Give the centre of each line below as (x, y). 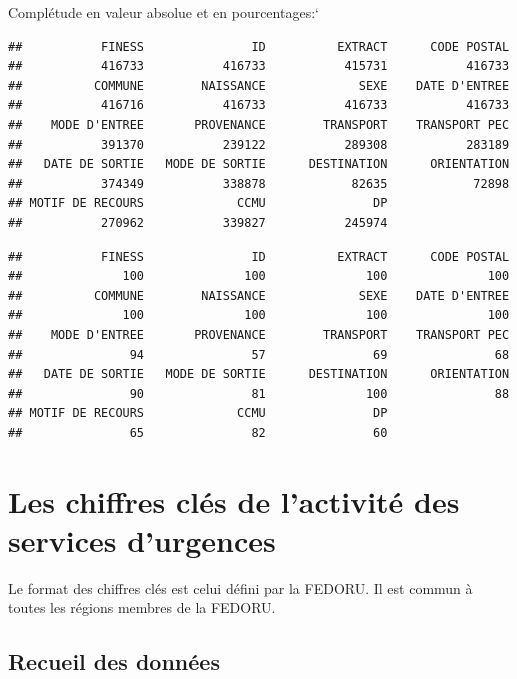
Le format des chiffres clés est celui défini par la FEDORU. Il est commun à (240, 587)
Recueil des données (114, 661)
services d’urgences (142, 539)
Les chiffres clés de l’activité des (234, 500)
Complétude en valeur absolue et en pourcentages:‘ (163, 12)
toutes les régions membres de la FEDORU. (142, 607)
